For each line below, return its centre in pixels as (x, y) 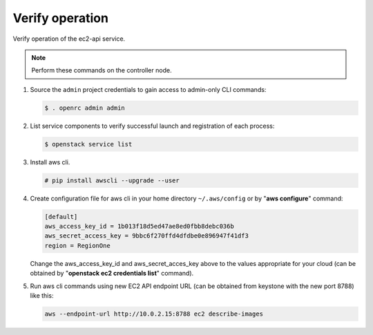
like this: (42, 295)
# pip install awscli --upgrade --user (112, 180)
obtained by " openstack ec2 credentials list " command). (112, 274)
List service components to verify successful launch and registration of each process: (152, 126)
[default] (61, 217)
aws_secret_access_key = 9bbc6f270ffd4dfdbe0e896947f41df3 (146, 236)
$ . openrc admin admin (85, 108)
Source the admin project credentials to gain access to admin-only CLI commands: (148, 89)
